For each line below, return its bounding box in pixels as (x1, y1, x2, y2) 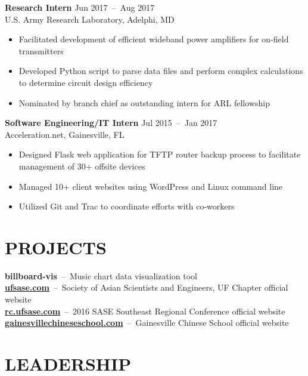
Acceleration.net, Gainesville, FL (5, 128, 125, 140)
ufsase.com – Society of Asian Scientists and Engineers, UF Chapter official (5, 281, 288, 294)
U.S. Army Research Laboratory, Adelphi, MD (5, 13, 175, 25)
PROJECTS (5, 235, 107, 259)
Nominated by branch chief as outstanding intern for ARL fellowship (18, 96, 270, 109)
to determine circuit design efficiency (18, 76, 153, 88)
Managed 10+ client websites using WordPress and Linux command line (18, 180, 283, 192)
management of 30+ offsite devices (18, 159, 145, 172)
